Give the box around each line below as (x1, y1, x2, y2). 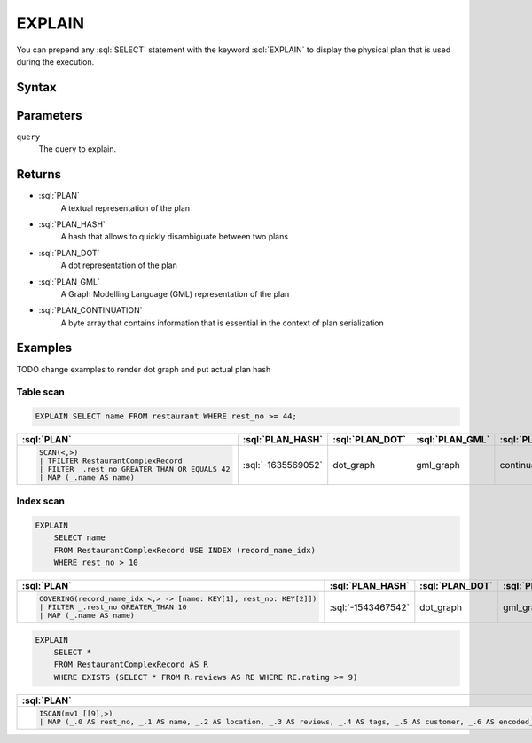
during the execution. (16, 56, 95, 66)
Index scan (16, 495, 66, 507)
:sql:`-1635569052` (242, 459, 323, 471)
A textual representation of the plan (60, 202, 191, 213)
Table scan (16, 386, 66, 398)
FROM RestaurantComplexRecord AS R (53, 660, 208, 669)
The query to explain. (38, 144, 117, 154)
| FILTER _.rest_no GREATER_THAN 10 (38, 603, 187, 612)
